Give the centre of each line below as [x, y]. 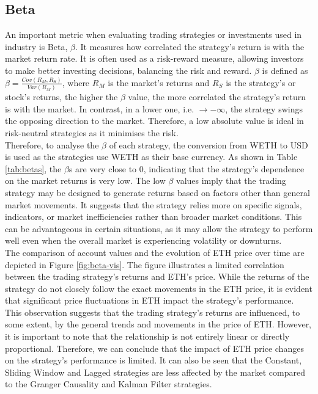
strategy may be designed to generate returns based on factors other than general [157, 192]
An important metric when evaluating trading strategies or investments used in [153, 35]
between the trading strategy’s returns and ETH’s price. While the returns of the [157, 276]
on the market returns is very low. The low [85, 181]
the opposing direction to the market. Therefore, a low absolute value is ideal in [154, 121]
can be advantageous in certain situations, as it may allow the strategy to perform [159, 228]
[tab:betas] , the [33, 168]
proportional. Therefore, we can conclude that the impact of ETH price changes [154, 348]
